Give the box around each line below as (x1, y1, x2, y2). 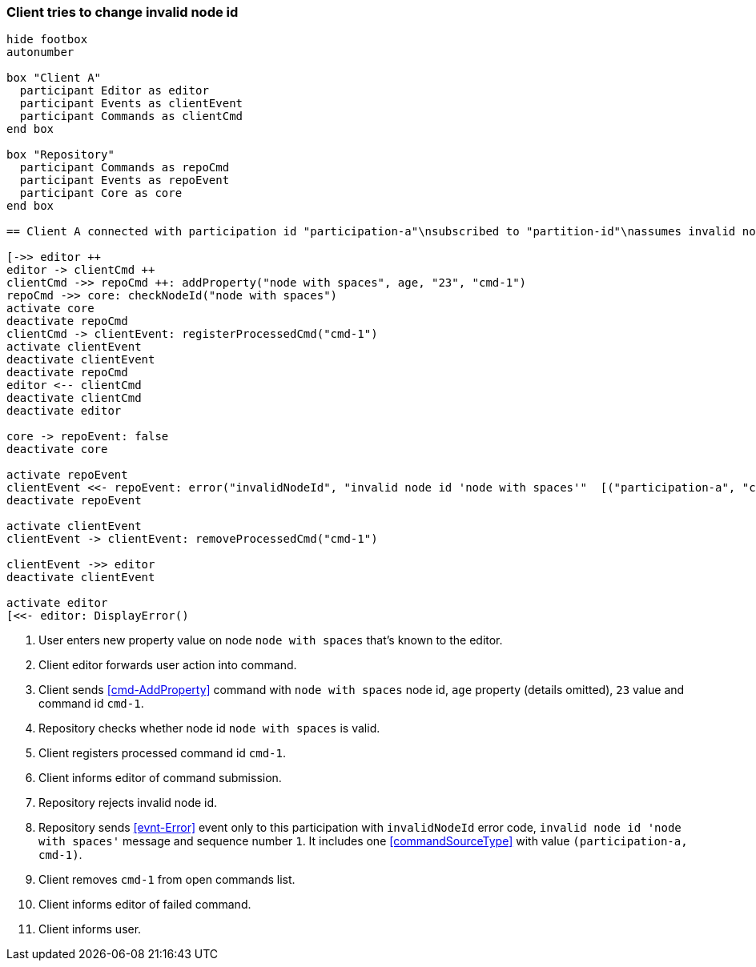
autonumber (6, 46, 74, 59)
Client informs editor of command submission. (38, 771, 282, 785)
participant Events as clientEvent (19, 97, 243, 110)
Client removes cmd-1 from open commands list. (38, 873, 296, 887)
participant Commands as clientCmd (19, 110, 243, 123)
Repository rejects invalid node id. (38, 796, 218, 810)
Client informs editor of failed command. (38, 897, 251, 912)
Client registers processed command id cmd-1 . (38, 746, 287, 760)
